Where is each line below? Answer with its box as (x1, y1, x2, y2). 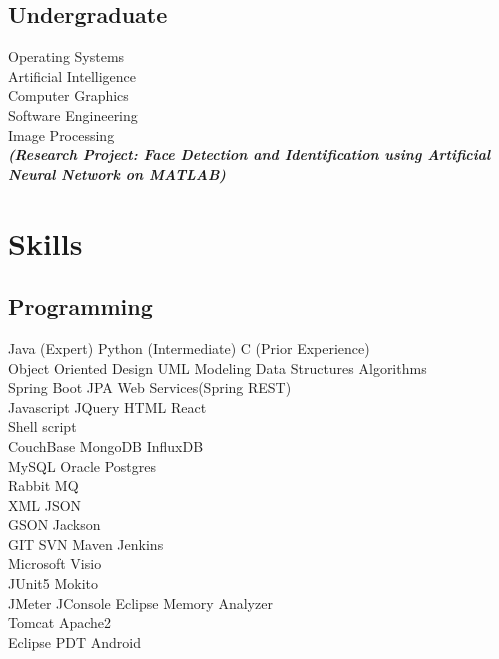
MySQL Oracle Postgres (8, 455, 157, 476)
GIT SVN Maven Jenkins (8, 533, 164, 554)
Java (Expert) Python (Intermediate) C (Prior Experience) (8, 337, 370, 358)
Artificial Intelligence (8, 65, 136, 86)
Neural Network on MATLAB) (8, 163, 226, 184)
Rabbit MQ (8, 475, 79, 496)
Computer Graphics (8, 85, 129, 106)
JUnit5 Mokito (8, 573, 99, 594)
